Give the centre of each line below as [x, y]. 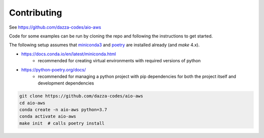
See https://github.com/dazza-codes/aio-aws [55, 27]
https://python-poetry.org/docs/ [54, 69]
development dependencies [66, 83]
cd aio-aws [32, 103]
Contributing [35, 13]
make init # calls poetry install [62, 123]
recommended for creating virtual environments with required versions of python [119, 61]
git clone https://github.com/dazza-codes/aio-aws [81, 96]
